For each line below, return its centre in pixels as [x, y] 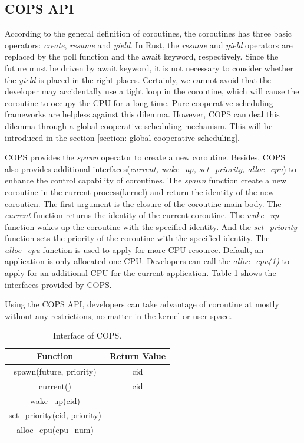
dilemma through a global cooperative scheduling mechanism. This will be [139, 125]
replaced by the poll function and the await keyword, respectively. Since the [142, 56]
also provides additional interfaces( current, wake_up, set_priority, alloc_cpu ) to [151, 168]
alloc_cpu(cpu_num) [55, 430]
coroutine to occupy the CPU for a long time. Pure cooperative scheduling [139, 102]
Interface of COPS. [87, 335]
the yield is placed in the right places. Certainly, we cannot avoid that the [138, 79]
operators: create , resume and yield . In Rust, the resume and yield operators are [149, 45]
